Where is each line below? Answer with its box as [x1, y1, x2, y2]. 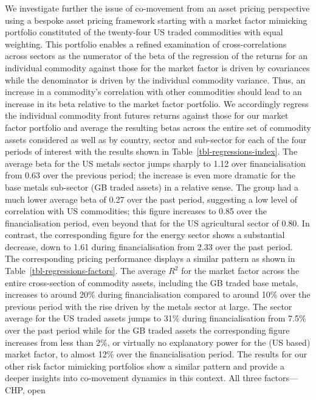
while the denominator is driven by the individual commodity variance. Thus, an [5, 73, 306, 86]
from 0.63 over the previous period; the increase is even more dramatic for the [5, 169, 296, 181]
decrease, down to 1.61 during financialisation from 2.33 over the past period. [5, 240, 293, 253]
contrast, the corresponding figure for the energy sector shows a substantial [5, 228, 285, 241]
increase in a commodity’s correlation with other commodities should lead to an [5, 85, 302, 98]
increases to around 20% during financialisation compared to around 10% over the [5, 288, 311, 301]
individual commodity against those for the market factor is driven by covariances [5, 61, 310, 74]
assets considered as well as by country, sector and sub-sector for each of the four [5, 133, 307, 146]
